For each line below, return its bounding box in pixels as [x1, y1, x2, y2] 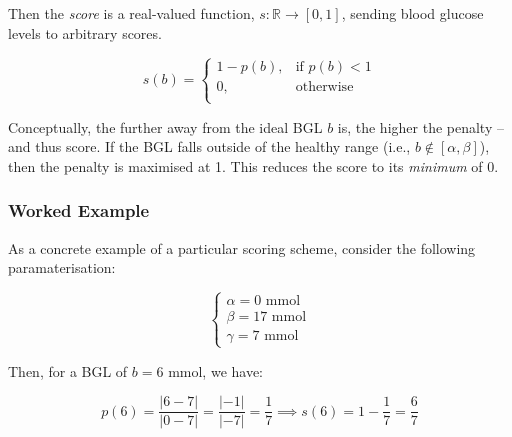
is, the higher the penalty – [337, 116, 504, 137]
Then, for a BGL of [8, 360, 128, 381]
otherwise [295, 80, 354, 95]
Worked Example [8, 198, 150, 223]
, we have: [202, 360, 264, 381]
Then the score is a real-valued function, [8, 3, 255, 23]
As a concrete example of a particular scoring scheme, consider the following [8, 237, 476, 258]
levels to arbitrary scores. [8, 22, 162, 43]
